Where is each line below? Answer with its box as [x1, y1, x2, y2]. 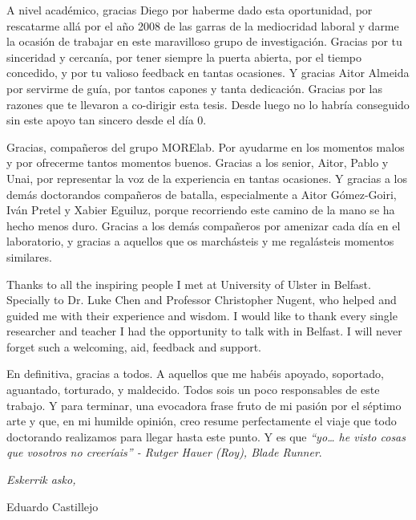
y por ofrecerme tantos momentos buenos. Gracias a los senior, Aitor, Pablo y [6, 154, 389, 171]
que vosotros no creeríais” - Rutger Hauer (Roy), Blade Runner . [6, 444, 322, 461]
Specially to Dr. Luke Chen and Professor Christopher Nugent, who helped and [6, 291, 397, 308]
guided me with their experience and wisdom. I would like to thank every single [6, 307, 398, 323]
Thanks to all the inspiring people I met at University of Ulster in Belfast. [6, 275, 371, 292]
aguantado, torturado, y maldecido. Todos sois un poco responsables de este [6, 381, 380, 398]
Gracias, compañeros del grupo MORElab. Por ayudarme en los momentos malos [6, 138, 405, 155]
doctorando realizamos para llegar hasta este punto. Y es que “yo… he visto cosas [6, 428, 406, 445]
